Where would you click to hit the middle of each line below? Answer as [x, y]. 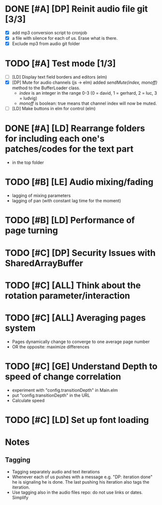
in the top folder [28, 163]
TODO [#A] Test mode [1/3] [60, 64]
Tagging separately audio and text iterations [56, 472]
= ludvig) [28, 98]
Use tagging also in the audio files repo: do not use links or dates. [77, 492]
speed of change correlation [63, 376]
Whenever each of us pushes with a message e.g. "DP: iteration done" [82, 477]
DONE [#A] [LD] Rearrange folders [75, 128]
